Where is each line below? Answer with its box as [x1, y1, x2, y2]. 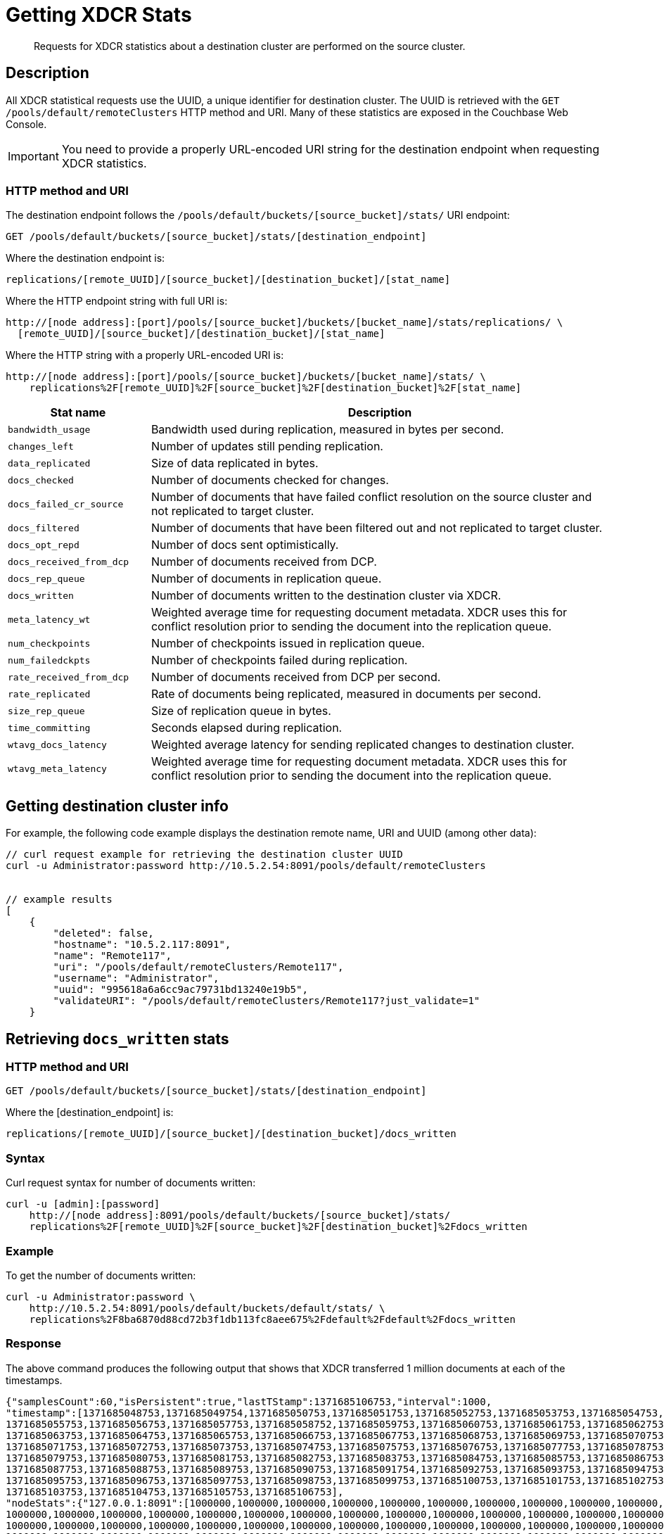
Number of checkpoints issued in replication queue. [151, 636, 425, 651]
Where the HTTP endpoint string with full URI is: [6, 295, 228, 308]
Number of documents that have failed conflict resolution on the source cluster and [151, 490, 592, 505]
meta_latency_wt [8, 614, 91, 625]
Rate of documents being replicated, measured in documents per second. [151, 687, 542, 702]
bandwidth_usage [8, 424, 91, 435]
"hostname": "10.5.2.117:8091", [53, 939, 231, 951]
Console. [6, 118, 47, 130]
